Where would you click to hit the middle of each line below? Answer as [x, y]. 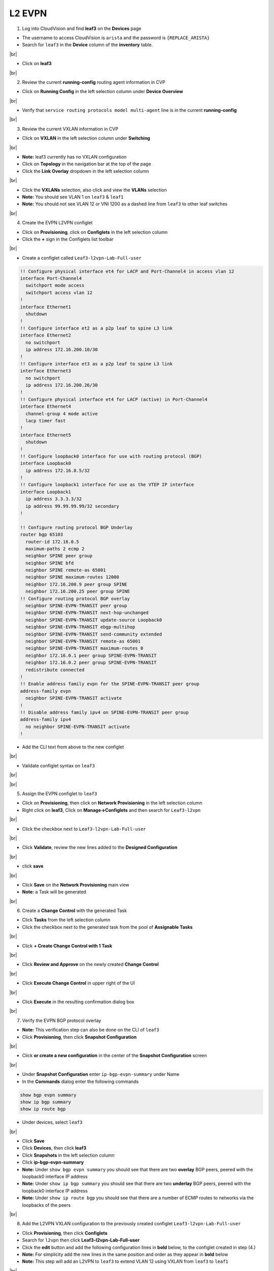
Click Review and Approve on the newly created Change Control [91, 964]
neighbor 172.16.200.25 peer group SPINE [78, 592]
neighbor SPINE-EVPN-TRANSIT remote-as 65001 [83, 641]
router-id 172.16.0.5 [53, 542]
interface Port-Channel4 [51, 279]
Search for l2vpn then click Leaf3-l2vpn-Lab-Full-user [81, 1240]
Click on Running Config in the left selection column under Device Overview [102, 92]
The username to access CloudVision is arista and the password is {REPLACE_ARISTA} [116, 38]
